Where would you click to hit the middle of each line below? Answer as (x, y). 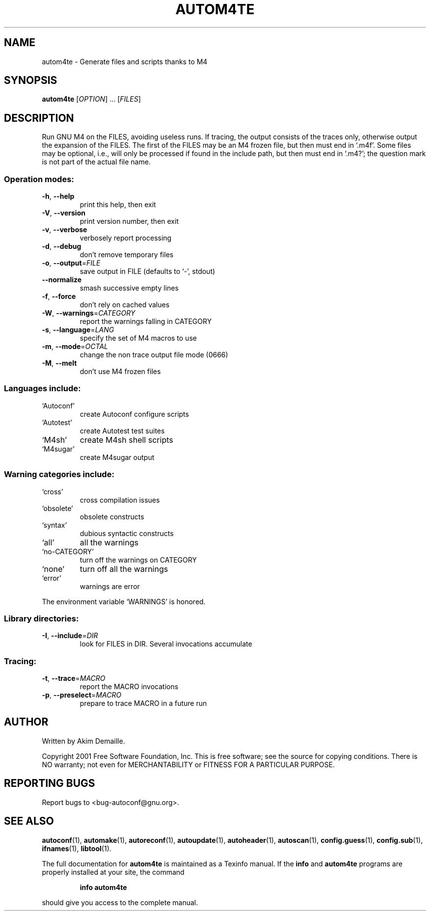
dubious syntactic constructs (127, 533)
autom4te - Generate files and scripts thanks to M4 (125, 61)
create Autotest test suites (122, 431)
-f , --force (59, 296)
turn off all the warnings (124, 569)
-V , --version (64, 213)
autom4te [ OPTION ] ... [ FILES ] (91, 99)
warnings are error (110, 586)
